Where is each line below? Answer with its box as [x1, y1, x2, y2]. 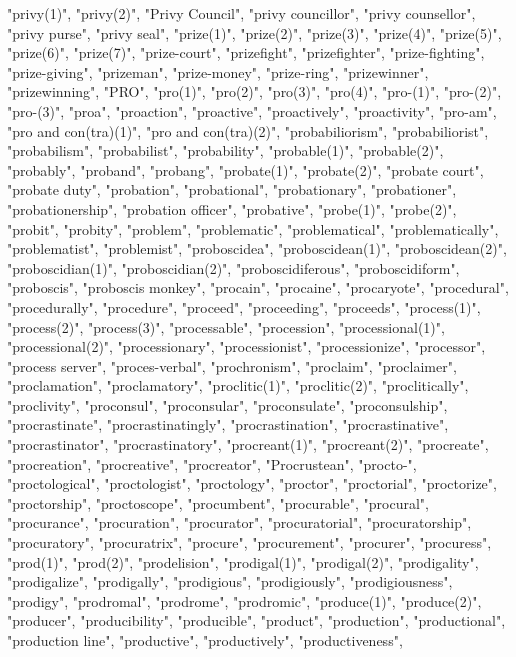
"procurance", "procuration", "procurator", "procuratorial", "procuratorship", [7, 512, 472, 533]
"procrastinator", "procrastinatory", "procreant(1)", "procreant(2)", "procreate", [7, 434, 489, 455]
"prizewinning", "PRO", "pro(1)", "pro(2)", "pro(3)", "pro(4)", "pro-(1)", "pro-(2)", [7, 81, 502, 102]
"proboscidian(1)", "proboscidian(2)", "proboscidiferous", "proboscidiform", [7, 257, 460, 278]
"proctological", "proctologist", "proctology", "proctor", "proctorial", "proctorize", [7, 473, 497, 494]
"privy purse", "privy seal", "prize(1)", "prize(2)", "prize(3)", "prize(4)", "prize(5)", [7, 22, 502, 43]
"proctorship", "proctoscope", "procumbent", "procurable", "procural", [7, 492, 429, 513]
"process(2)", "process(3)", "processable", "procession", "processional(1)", [7, 316, 445, 337]
